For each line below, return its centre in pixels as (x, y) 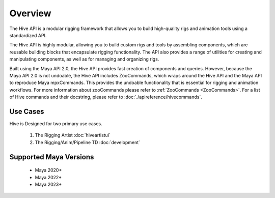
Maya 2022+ (48, 177)
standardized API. (28, 35)
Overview (30, 13)
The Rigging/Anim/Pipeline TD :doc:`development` (87, 142)
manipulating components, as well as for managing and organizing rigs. (84, 59)
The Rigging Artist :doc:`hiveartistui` (73, 135)
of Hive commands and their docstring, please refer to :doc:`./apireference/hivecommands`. (106, 97)
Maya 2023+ (48, 184)
